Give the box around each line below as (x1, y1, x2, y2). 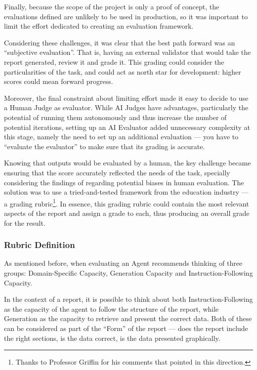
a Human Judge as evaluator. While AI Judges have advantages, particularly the (4, 102, 249, 113)
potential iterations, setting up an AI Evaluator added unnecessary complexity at (4, 122, 251, 132)
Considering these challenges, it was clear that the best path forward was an (4, 37, 235, 47)
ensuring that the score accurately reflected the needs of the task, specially (4, 167, 230, 177)
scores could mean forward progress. (4, 76, 113, 86)
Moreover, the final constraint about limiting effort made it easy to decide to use (4, 92, 249, 103)
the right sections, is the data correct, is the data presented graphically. (4, 332, 220, 343)
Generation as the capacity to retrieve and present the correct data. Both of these (4, 313, 252, 324)
